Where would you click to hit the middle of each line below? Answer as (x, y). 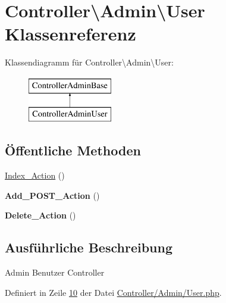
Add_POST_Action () (52, 195)
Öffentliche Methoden (73, 150)
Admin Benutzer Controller (55, 272)
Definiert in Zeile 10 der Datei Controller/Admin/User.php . (113, 292)
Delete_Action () (40, 215)
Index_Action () (35, 175)
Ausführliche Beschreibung (89, 247)
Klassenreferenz (70, 34)
